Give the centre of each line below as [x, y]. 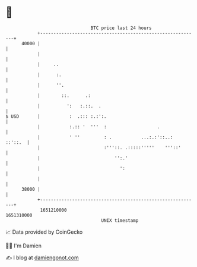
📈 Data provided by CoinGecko [44, 232]
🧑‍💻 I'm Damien [24, 246]
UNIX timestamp [120, 220]
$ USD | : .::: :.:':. [56, 116]
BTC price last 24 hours [121, 28]
